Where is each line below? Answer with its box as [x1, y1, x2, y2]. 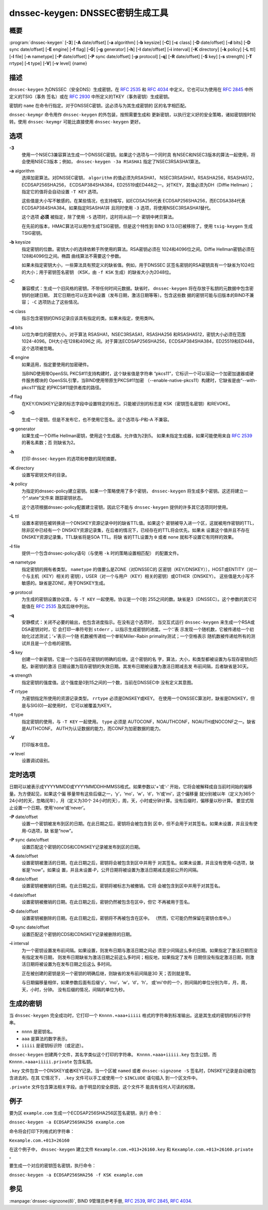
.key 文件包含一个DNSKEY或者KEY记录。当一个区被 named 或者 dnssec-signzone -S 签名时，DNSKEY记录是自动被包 [9, 1068, 256, 1074]
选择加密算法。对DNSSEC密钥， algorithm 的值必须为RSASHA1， [21, 175, 159, 181]
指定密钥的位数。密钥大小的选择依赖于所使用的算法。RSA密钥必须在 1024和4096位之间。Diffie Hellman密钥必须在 [21, 246, 255, 252]
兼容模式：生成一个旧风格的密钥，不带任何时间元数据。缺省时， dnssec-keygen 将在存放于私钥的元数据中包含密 [21, 285, 254, 291]
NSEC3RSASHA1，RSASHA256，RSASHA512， [159, 175, 257, 181]
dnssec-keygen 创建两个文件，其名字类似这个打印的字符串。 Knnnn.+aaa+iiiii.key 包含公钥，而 [9, 1052, 217, 1058]
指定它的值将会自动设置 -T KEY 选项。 [21, 188, 101, 194]
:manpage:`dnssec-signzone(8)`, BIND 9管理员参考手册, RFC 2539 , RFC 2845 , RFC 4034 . [9, 1198, 193, 1204]
